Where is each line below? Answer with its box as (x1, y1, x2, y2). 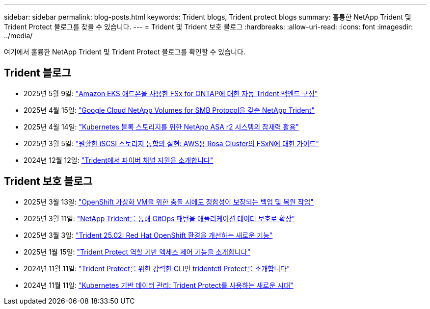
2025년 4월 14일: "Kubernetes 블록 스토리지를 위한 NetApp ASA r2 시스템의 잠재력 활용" (24, 122, 299, 131)
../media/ (4, 31, 33, 40)
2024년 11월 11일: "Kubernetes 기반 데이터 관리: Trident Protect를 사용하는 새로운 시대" (24, 281, 294, 289)
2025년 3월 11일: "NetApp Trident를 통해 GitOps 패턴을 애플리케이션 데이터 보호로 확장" (24, 214, 295, 223)
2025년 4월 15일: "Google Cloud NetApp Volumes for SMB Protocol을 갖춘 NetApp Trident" (24, 105, 315, 114)
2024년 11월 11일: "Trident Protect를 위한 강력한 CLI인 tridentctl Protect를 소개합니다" (24, 264, 290, 273)
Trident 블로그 (4, 67, 71, 79)
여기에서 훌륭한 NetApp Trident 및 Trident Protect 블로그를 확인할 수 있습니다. (4, 48, 245, 56)
